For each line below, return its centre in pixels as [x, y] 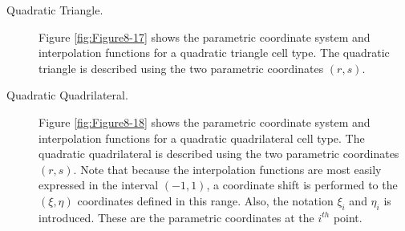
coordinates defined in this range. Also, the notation [205, 200]
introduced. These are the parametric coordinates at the [176, 217]
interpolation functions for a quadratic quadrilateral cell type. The [202, 138]
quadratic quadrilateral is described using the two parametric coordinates [219, 154]
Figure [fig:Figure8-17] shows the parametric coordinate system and [205, 36]
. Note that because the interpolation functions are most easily [227, 169]
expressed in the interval [99, 185]
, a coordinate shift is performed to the [302, 185]
